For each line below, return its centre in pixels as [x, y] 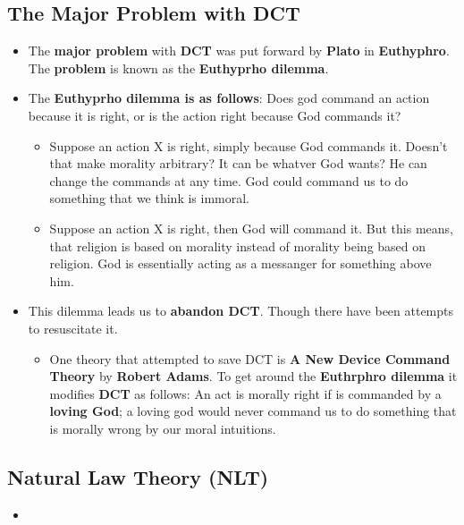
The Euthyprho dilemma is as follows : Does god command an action [229, 98]
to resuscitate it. [73, 328]
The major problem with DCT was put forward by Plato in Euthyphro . [239, 51]
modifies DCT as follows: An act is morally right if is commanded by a [245, 393]
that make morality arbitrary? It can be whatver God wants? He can [238, 163]
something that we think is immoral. [150, 198]
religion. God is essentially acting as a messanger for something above [240, 263]
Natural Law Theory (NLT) [138, 476]
